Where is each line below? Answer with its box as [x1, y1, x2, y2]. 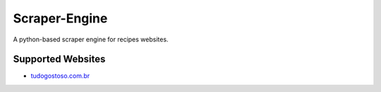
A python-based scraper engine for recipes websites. [13, 35, 169, 44]
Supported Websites [13, 53, 106, 65]
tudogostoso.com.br [30, 72, 90, 80]
